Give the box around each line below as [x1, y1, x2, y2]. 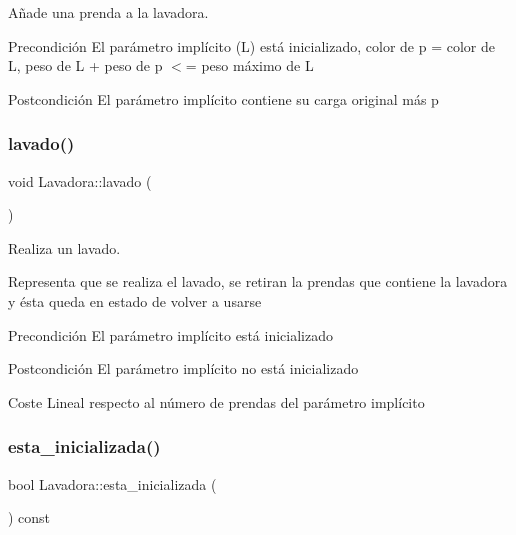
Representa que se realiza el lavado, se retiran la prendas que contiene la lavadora [8, 271, 508, 292]
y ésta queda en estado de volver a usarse [8, 290, 262, 311]
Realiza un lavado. [8, 237, 121, 258]
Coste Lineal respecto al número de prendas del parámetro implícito [8, 391, 425, 412]
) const [8, 507, 51, 528]
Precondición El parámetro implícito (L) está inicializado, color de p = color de [8, 35, 495, 56]
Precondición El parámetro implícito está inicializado [8, 324, 333, 345]
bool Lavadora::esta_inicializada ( [8, 473, 217, 494]
